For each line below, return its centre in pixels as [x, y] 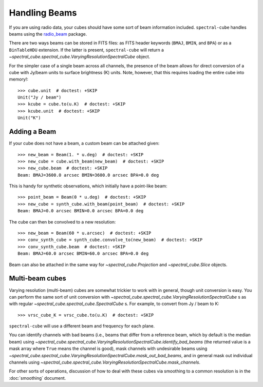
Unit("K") [29, 118]
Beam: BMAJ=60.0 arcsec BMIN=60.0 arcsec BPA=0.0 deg [83, 254]
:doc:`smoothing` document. [38, 378]
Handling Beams [43, 13]
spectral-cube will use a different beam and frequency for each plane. [82, 326]
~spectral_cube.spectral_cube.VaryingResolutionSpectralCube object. [80, 57]
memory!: [19, 79]
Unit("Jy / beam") [40, 97]
